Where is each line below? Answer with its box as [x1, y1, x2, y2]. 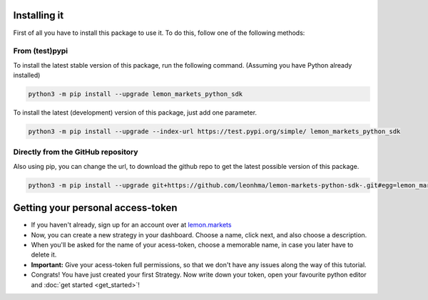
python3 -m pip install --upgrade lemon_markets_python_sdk [28, 90, 243, 98]
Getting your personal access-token [13, 202, 178, 214]
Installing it [13, 9, 64, 21]
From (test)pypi [13, 46, 68, 56]
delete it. [31, 250, 57, 259]
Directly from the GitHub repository [13, 147, 138, 157]
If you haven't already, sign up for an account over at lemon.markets [31, 221, 232, 229]
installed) [13, 71, 41, 80]
